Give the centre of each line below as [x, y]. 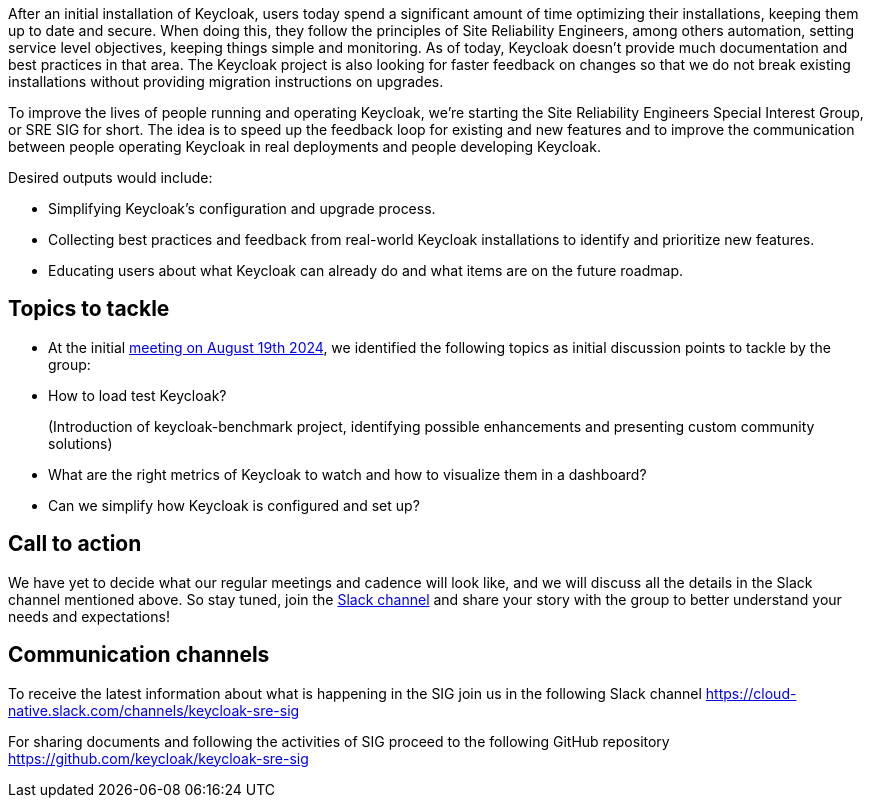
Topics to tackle [89, 309]
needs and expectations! [89, 616]
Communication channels [139, 655]
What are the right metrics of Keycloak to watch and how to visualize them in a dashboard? [347, 474]
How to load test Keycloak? [137, 395]
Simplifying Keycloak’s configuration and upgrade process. [242, 208]
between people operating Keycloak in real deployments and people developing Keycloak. [304, 146]
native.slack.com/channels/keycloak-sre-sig [154, 710]
